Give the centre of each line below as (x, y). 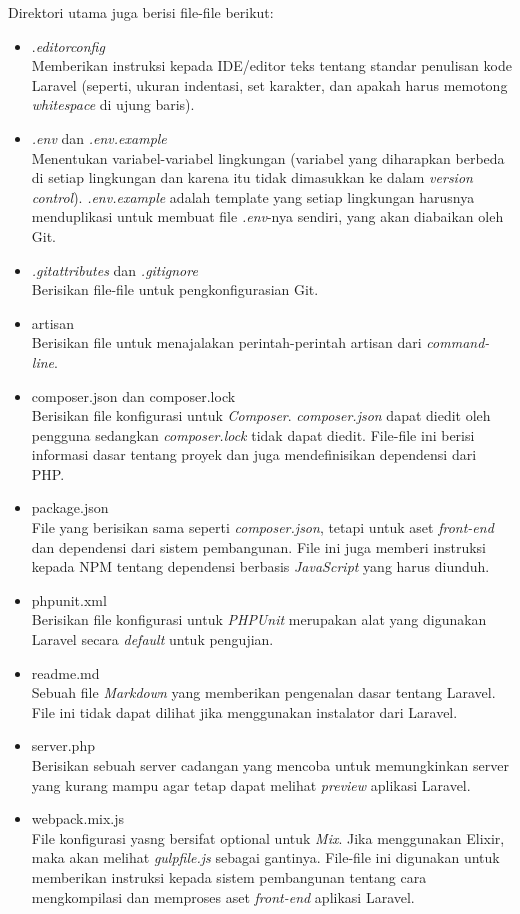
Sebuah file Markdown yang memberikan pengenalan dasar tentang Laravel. (263, 692)
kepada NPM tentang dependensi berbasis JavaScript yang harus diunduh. (260, 566)
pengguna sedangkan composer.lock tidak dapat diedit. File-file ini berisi (253, 434)
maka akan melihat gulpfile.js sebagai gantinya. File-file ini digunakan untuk (265, 857)
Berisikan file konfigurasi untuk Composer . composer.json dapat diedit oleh (261, 415)
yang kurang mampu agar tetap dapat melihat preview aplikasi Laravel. (251, 784)
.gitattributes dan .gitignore (114, 269)
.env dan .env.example (99, 137)
